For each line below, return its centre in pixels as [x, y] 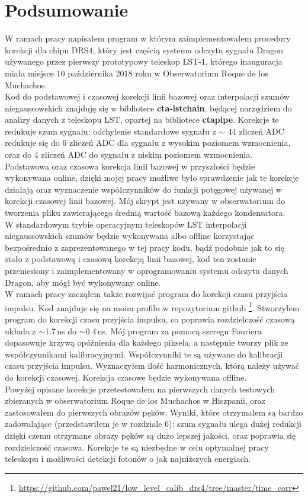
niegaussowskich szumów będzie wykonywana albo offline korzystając [130, 236]
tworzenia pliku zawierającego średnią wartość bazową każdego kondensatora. [145, 213]
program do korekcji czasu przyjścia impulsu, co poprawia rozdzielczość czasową [150, 319]
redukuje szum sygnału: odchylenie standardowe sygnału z [110, 131]
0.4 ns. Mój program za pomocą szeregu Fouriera [174, 331]
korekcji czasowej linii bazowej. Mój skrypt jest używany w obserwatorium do [145, 201]
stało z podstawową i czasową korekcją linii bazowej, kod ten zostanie [131, 259]
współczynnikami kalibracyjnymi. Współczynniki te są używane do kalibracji [144, 354]
